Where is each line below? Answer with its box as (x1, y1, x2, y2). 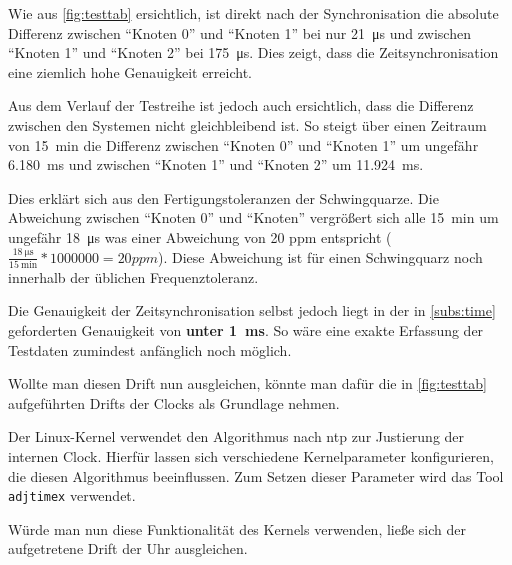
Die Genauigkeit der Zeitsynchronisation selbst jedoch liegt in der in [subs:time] (8, 300, 496, 321)
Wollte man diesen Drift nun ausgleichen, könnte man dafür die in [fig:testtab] (8, 373, 487, 394)
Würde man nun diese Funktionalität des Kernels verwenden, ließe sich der (8, 518, 466, 539)
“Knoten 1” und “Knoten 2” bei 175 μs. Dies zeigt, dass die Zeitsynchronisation (8, 42, 499, 63)
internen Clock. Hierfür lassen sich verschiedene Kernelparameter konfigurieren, (8, 446, 494, 466)
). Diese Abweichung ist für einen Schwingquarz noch (158, 246, 483, 267)
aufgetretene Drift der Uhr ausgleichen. (8, 538, 248, 559)
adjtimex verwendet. (8, 485, 136, 506)
